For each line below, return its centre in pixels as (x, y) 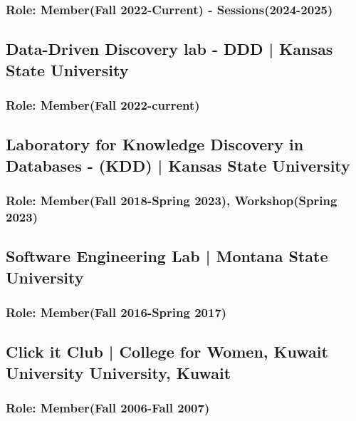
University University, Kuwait (119, 372)
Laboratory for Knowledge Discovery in (155, 144)
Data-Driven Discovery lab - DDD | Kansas (169, 49)
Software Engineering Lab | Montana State (167, 256)
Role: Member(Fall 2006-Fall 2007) (108, 407)
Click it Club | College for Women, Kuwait (167, 352)
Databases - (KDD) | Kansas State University (178, 165)
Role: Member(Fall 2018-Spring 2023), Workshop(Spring (172, 200)
